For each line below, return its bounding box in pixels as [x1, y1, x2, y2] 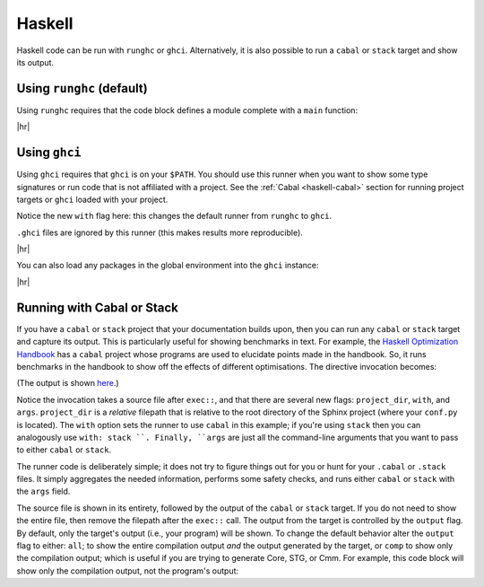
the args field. [16, 486, 71, 497]
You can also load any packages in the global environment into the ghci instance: [16, 260, 319, 271]
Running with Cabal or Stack [16, 300, 179, 315]
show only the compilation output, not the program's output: [16, 565, 239, 576]
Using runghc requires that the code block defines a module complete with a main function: [16, 104, 359, 116]
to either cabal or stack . [16, 444, 112, 455]
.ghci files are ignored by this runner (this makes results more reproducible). [16, 227, 304, 238]
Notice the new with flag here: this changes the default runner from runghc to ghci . [16, 211, 333, 222]
